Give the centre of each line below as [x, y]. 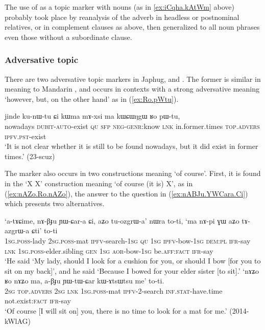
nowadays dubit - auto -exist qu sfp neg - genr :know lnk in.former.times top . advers [132, 126]
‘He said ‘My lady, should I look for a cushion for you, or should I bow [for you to [133, 261]
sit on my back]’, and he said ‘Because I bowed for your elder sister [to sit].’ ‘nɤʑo [132, 270]
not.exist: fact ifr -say [38, 301]
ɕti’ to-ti [44, 230]
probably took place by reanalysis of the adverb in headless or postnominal [122, 17]
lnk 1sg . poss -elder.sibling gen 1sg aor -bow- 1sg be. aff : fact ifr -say [109, 250]
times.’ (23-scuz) [30, 156]
